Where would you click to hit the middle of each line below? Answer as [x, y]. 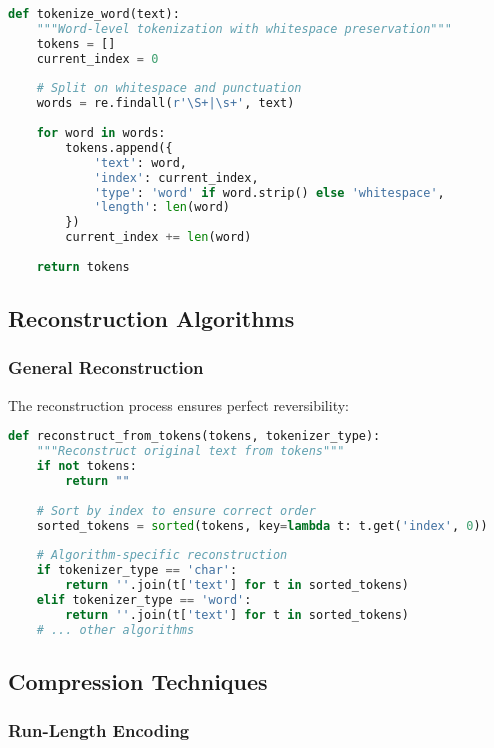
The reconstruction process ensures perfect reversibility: [178, 404]
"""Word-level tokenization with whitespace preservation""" [244, 28]
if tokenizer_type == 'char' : [137, 570]
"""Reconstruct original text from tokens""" [190, 451]
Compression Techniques [138, 680]
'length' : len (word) [161, 207]
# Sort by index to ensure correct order [176, 510]
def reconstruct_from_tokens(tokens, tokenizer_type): [194, 436]
